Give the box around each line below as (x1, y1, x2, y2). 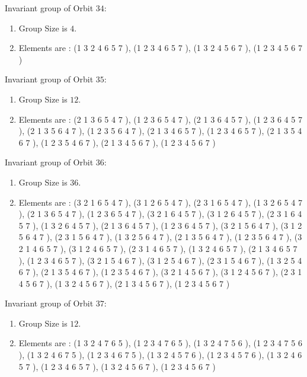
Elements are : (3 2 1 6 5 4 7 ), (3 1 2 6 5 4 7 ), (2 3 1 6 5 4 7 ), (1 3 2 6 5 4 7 (18, 196, 302, 208)
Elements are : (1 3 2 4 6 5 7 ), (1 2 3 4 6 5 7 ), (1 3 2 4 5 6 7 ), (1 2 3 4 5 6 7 (18, 41, 302, 54)
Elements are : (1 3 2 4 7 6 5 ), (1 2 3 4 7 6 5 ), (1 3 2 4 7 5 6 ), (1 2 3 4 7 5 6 (18, 337, 302, 349)
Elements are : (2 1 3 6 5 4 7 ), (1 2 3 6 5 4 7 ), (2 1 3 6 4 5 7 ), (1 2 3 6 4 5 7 (18, 113, 302, 125)
